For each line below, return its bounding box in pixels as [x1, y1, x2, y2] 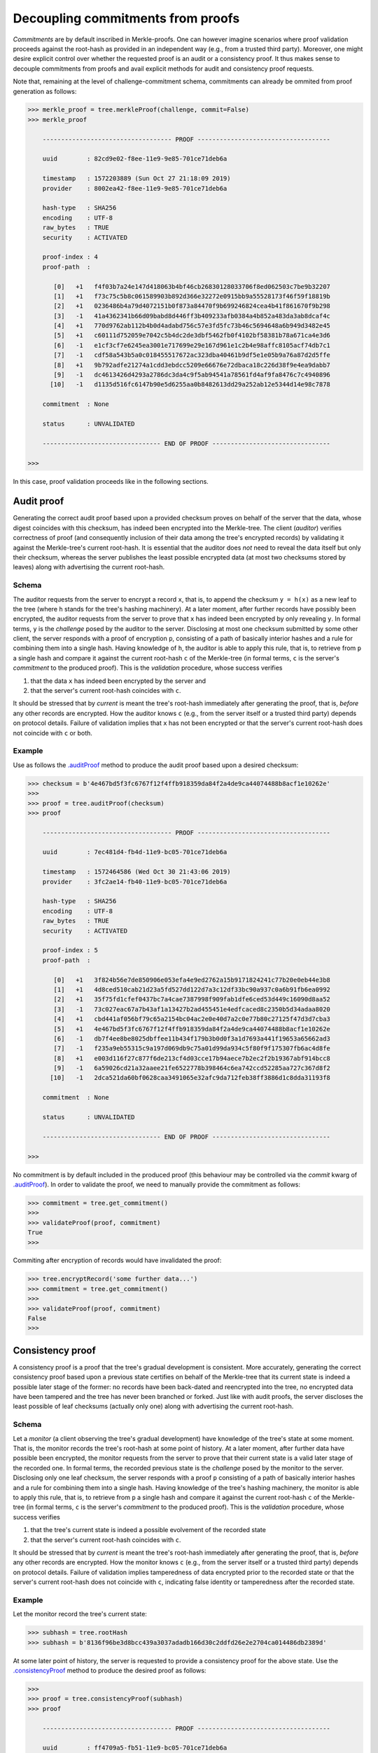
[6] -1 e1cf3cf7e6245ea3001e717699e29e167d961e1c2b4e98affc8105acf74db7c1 [53, 341, 330, 349]
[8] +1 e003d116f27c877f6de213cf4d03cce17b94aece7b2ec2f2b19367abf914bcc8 [53, 1054, 330, 1062]
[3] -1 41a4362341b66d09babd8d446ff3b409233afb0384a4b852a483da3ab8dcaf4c [53, 312, 330, 320]
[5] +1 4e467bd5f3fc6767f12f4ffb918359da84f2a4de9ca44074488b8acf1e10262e [53, 1024, 330, 1033]
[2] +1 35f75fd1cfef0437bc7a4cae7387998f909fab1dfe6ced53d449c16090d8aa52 [53, 996, 330, 1003]
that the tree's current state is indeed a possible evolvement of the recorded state [30, 1526, 266, 1534]
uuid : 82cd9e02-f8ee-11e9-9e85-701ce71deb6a [42, 155, 227, 163]
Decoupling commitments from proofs [13, 11, 240, 26]
